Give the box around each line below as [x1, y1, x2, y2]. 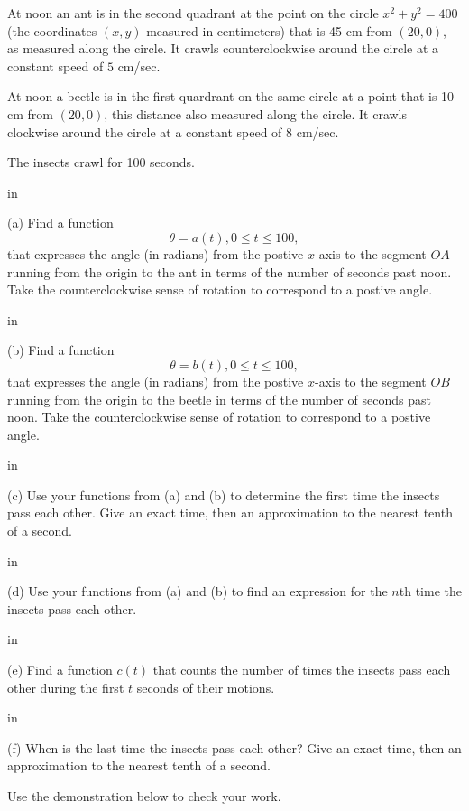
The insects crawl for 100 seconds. [7, 153, 196, 172]
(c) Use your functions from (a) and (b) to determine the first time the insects [7, 485, 440, 504]
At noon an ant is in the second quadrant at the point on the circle [7, 4, 379, 22]
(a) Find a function [7, 213, 114, 232]
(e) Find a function [7, 660, 113, 679]
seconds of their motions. [136, 677, 275, 696]
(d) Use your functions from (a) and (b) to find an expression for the [7, 582, 388, 601]
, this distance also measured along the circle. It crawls [104, 104, 408, 123]
